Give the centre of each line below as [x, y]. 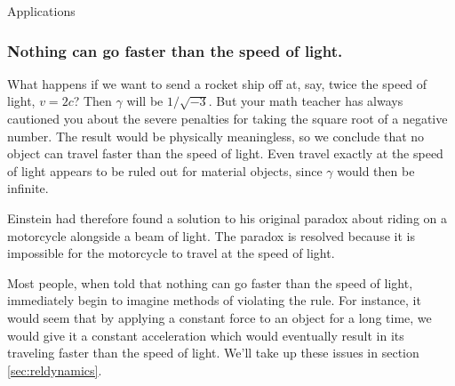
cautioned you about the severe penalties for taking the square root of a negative [227, 118]
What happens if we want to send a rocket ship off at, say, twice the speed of [217, 83]
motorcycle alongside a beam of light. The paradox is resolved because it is [211, 235]
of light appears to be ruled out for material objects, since [165, 170]
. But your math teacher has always [306, 101]
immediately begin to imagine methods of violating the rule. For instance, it [214, 300]
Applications [41, 11]
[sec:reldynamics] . [55, 370]
